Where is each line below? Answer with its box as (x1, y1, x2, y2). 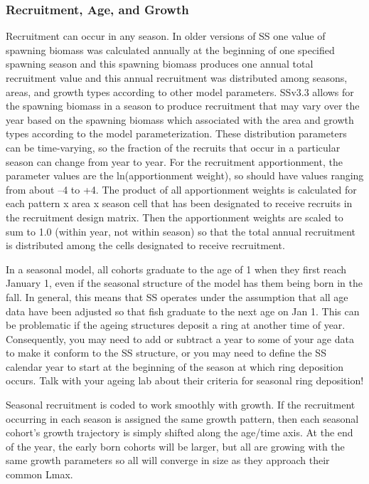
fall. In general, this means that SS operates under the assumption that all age (6, 289, 348, 304)
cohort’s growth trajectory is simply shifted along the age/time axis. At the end (6, 425, 353, 440)
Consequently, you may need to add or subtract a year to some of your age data (6, 331, 354, 346)
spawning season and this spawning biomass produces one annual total (6, 56, 314, 71)
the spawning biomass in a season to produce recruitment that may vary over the (6, 98, 360, 113)
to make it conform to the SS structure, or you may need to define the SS (6, 345, 326, 360)
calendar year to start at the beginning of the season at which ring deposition (6, 359, 343, 374)
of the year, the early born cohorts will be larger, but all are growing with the (6, 438, 345, 453)
